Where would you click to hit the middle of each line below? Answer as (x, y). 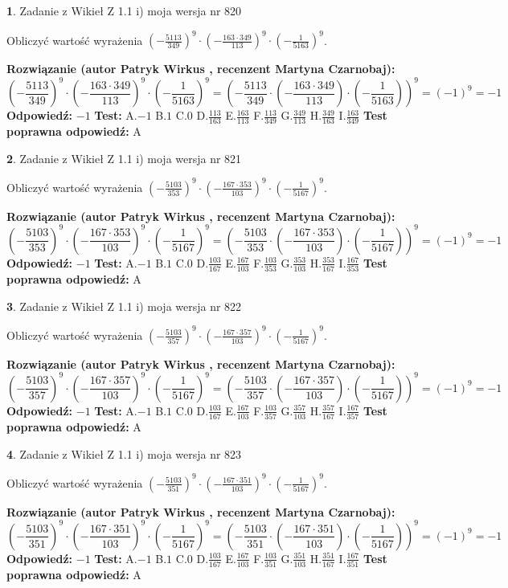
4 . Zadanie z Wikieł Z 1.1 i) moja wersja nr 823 (124, 453)
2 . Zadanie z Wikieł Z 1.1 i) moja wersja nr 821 (124, 158)
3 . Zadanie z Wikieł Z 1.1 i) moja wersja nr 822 (124, 306)
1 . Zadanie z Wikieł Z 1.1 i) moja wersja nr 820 (124, 10)
